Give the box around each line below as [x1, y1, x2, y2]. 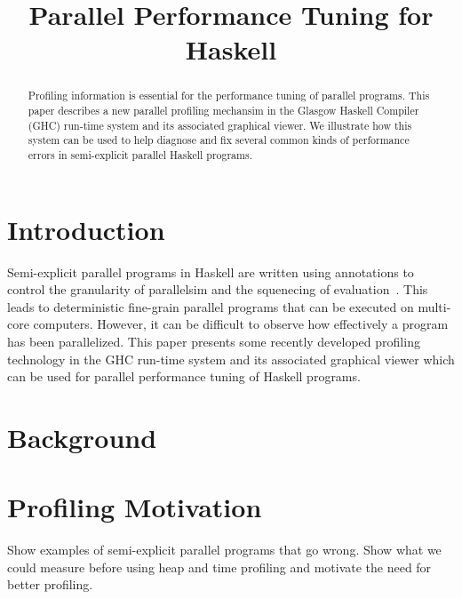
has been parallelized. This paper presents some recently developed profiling [7, 331, 420, 350]
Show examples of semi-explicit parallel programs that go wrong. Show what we [7, 540, 442, 559]
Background [7, 419, 157, 455]
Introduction [7, 211, 165, 247]
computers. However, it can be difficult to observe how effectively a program [33, 315, 449, 333]
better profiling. [7, 575, 93, 594]
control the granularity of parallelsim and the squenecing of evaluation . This [7, 280, 428, 299]
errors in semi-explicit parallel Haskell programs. [28, 147, 252, 162]
